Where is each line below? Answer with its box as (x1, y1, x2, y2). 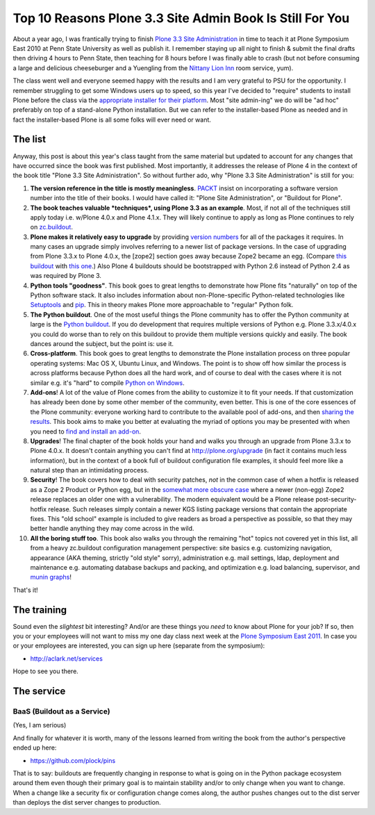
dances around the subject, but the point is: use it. (30, 340, 174, 347)
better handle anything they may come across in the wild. (30, 525, 194, 533)
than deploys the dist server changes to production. (12, 798, 161, 807)
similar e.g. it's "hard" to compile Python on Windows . (30, 379, 185, 387)
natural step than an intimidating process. (30, 466, 149, 475)
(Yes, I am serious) (12, 721, 67, 730)
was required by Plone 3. (30, 272, 102, 280)
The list (12, 133, 47, 145)
